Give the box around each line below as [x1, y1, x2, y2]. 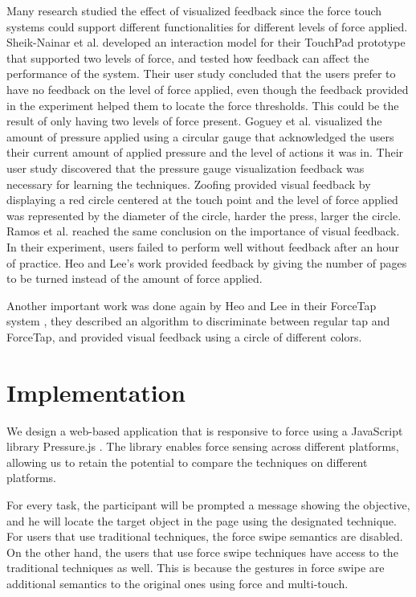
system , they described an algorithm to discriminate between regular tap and [6, 313, 390, 329]
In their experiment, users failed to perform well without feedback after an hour [6, 238, 399, 255]
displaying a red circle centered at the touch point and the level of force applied [6, 191, 398, 208]
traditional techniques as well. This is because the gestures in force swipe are [6, 559, 385, 576]
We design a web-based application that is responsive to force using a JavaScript [6, 422, 403, 439]
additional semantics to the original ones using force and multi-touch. [6, 575, 349, 591]
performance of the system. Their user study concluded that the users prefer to [6, 65, 396, 82]
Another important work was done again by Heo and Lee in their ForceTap [6, 296, 377, 313]
